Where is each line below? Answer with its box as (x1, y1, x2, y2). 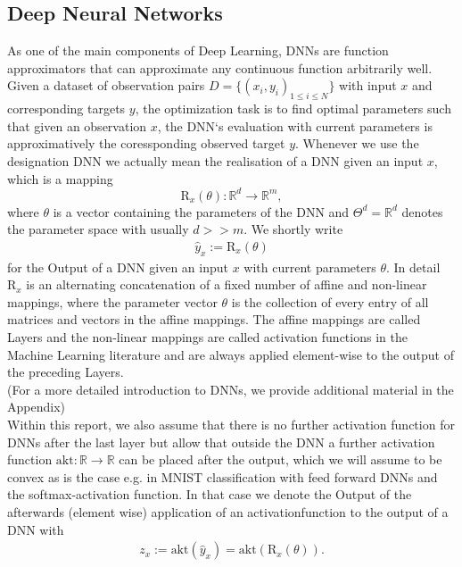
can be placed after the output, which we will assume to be (119, 450, 442, 469)
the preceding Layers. (7, 363, 124, 381)
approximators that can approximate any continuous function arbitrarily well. (7, 58, 433, 77)
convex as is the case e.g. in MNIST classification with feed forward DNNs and (7, 467, 438, 486)
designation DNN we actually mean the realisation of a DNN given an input (7, 151, 424, 170)
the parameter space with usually (7, 220, 189, 238)
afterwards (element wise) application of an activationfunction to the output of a (7, 502, 449, 521)
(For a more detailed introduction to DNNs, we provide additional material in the (7, 379, 454, 398)
